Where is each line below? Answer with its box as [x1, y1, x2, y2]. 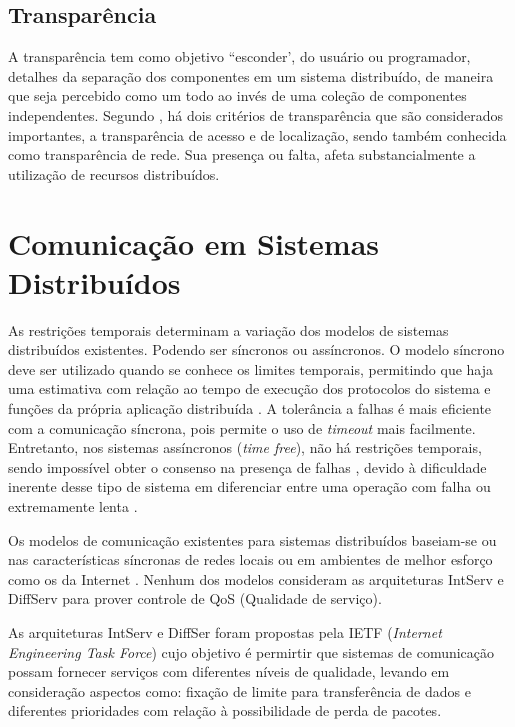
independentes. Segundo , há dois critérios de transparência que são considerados [8, 104, 504, 125]
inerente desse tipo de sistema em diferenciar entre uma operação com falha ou [8, 476, 491, 497]
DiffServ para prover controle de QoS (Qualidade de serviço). [8, 588, 382, 609]
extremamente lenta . [8, 496, 138, 517]
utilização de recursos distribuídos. [8, 163, 220, 184]
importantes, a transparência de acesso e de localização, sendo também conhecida [8, 124, 507, 145]
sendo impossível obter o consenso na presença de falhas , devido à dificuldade [8, 456, 487, 477]
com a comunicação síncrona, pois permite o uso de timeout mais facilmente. [8, 417, 476, 438]
